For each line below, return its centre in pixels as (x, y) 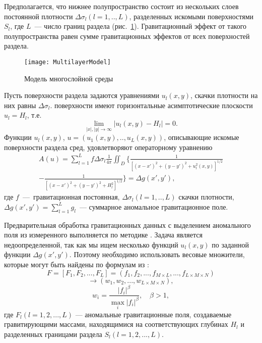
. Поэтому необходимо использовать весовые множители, (157, 254)
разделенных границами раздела (53, 334)
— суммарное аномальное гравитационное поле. (154, 206)
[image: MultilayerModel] (68, 62)
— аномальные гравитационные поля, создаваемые (153, 314)
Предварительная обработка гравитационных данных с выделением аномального (127, 225)
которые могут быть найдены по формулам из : (77, 264)
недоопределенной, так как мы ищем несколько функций (91, 244)
